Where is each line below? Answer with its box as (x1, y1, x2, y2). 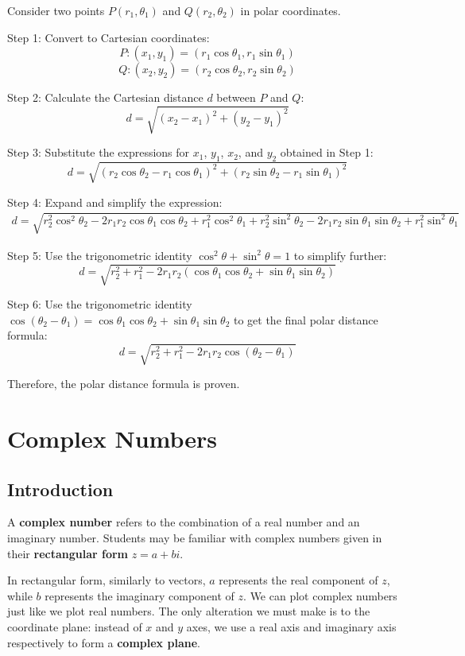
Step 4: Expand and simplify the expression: (7, 193, 223, 210)
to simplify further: (293, 246, 387, 263)
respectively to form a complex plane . (7, 634, 200, 650)
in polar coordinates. (240, 2, 341, 18)
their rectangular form (7, 545, 128, 561)
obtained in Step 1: (280, 144, 374, 161)
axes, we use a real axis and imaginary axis (186, 619, 397, 635)
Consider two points (7, 2, 105, 18)
